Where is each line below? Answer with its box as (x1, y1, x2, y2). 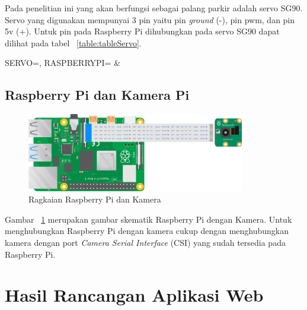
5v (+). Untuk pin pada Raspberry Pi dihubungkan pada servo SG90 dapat (5, 25, 280, 37)
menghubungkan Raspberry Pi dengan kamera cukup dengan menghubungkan (5, 224, 289, 237)
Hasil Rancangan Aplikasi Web (5, 283, 264, 307)
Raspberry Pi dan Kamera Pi (5, 86, 190, 104)
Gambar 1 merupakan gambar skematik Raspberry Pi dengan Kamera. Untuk (5, 213, 292, 225)
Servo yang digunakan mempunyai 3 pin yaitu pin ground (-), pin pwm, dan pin (5, 13, 295, 26)
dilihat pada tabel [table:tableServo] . (5, 36, 142, 49)
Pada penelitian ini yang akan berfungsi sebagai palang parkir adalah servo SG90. (5, 2, 303, 14)
